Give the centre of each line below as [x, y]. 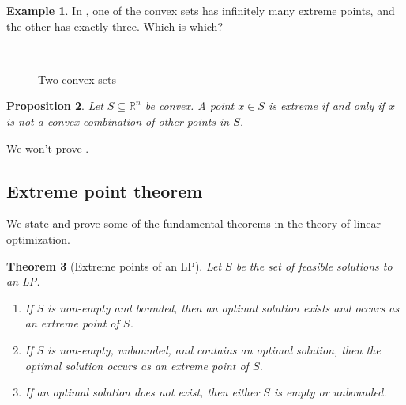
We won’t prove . [48, 148]
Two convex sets [77, 79]
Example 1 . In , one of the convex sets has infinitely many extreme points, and [201, 10]
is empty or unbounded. [330, 392]
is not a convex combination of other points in [118, 121]
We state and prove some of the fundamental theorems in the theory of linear [194, 223]
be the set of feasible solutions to [314, 265]
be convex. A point [190, 106]
